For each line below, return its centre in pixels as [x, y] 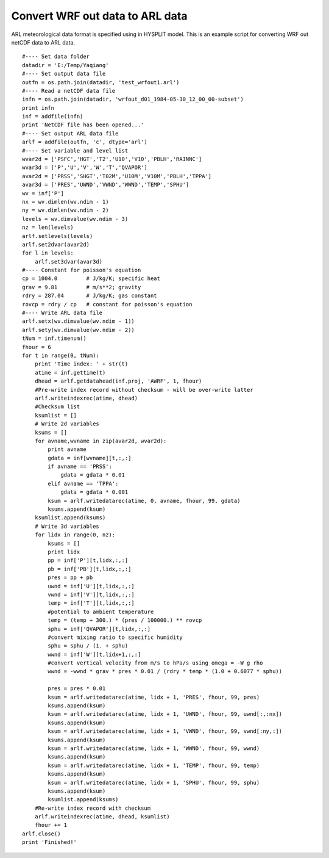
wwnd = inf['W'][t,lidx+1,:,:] [94, 654]
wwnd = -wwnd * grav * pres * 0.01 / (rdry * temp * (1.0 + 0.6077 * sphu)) [165, 672]
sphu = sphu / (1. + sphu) [88, 646]
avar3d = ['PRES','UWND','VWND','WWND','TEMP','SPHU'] [106, 185]
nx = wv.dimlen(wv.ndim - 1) [65, 202]
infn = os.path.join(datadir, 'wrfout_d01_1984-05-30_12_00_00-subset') [133, 99]
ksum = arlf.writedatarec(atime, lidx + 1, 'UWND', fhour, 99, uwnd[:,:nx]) [165, 714]
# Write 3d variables [67, 526]
